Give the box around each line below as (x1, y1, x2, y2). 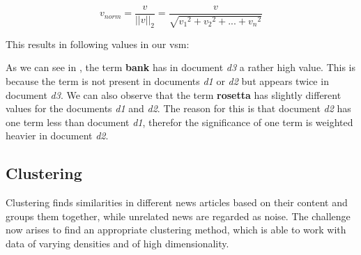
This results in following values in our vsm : (6, 36, 190, 51)
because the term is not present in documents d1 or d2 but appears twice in (6, 74, 329, 88)
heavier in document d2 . (6, 128, 109, 143)
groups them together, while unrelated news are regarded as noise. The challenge (6, 208, 351, 223)
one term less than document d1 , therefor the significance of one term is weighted (6, 114, 353, 129)
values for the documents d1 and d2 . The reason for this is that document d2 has (6, 101, 351, 116)
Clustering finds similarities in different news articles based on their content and (6, 195, 348, 210)
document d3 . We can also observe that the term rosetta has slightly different (6, 87, 341, 102)
